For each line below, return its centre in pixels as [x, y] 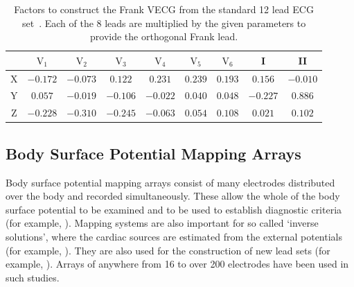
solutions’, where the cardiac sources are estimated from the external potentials [174, 236]
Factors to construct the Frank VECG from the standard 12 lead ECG [164, 9]
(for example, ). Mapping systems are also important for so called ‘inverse [162, 223]
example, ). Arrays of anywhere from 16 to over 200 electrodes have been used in [177, 264]
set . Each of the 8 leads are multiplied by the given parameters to [164, 23]
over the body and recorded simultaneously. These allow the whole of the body [173, 196]
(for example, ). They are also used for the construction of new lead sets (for [168, 250]
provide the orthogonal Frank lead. [164, 36]
